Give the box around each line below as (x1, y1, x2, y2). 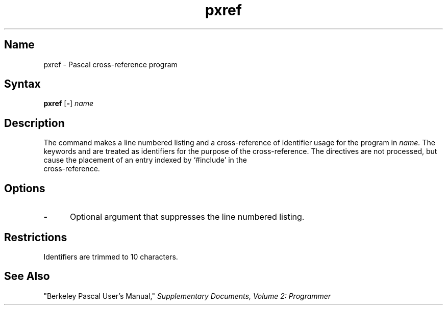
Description (4, 116, 65, 130)
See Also (4, 270, 50, 283)
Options (4, 182, 45, 195)
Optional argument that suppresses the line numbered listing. (69, 212, 305, 222)
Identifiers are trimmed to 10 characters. (43, 252, 178, 261)
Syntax (4, 78, 41, 91)
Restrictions (4, 230, 67, 244)
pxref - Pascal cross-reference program (43, 60, 178, 69)
